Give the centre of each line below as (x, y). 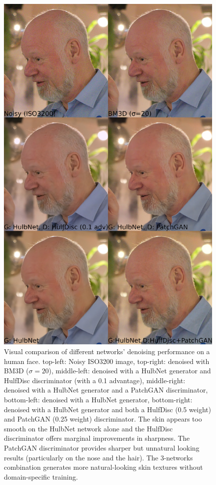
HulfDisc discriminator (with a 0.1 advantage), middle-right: (95, 380)
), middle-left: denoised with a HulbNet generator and (130, 371)
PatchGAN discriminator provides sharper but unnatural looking (102, 447)
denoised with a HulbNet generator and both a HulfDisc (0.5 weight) (108, 409)
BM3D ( (16, 371)
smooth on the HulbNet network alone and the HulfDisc (88, 428)
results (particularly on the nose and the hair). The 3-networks (98, 457)
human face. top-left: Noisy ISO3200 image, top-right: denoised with (107, 361)
